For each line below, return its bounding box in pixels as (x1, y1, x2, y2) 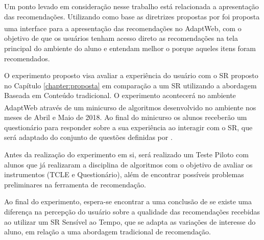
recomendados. (4, 53, 50, 63)
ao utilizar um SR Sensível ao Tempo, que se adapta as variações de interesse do (4, 216, 256, 227)
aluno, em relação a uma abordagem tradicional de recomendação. (4, 226, 211, 237)
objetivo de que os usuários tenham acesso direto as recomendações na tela (4, 33, 238, 43)
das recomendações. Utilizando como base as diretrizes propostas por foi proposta (4, 11, 260, 21)
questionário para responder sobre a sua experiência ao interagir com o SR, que (4, 122, 253, 132)
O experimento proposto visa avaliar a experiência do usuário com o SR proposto (4, 70, 258, 81)
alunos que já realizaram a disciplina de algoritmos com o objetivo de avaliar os (4, 159, 253, 170)
